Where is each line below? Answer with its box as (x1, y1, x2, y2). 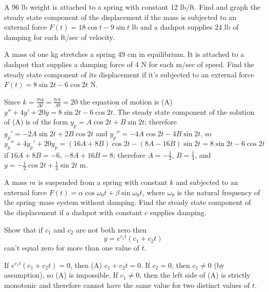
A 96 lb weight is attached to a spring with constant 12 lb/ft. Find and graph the (4, 2, 261, 12)
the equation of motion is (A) (80, 96, 173, 107)
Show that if (4, 224, 43, 235)
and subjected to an (176, 177, 238, 187)
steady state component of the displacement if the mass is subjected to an (4, 11, 237, 22)
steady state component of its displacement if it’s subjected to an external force (4, 69, 254, 79)
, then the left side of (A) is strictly (139, 269, 251, 280)
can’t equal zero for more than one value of (4, 242, 139, 253)
